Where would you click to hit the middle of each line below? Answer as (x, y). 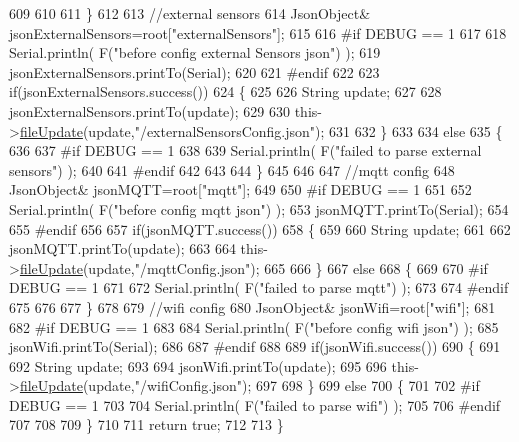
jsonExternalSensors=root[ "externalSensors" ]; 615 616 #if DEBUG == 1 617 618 (258, 32)
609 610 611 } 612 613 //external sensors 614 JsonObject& (190, 13)
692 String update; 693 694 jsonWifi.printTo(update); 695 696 (198, 365)
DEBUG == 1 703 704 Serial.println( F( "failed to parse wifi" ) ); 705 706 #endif (255, 404)
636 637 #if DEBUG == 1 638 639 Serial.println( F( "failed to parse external (245, 150)
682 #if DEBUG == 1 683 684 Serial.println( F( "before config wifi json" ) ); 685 (254, 326)
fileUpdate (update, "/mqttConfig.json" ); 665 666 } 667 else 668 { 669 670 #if (253, 267)
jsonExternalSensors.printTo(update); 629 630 (149, 110)
